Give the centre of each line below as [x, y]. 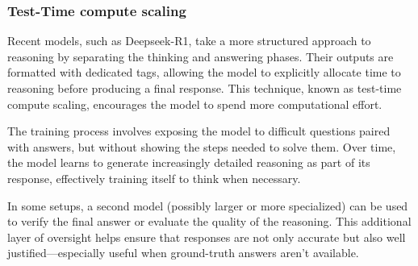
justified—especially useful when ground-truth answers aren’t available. [183, 253]
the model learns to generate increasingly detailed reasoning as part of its [189, 162]
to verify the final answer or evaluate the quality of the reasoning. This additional [209, 221]
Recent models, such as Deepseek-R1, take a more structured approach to [189, 41]
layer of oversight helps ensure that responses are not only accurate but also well [207, 237]
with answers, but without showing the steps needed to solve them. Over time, [202, 146]
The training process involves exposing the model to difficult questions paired [199, 131]
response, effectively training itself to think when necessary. [154, 178]
